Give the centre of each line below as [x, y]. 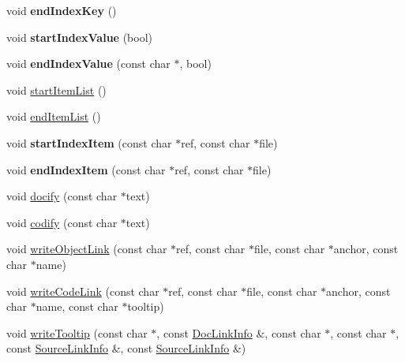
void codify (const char [62, 222]
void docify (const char [62, 196]
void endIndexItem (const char [86, 169]
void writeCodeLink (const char [83, 291]
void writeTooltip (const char [77, 332]
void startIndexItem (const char [89, 142]
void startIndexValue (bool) [80, 37]
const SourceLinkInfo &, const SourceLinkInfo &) [126, 348]
